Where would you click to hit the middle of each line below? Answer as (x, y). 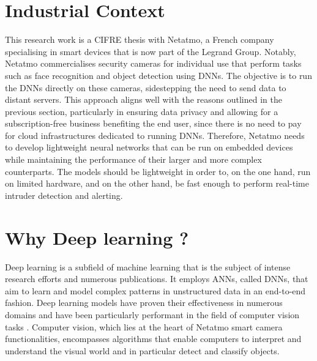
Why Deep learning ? (97, 237)
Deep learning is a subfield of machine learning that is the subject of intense (148, 266)
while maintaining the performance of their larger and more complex (133, 159)
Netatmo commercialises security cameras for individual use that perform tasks (153, 63)
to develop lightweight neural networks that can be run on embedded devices (149, 147)
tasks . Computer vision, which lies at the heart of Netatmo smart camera (144, 326)
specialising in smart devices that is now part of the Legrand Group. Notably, (151, 51)
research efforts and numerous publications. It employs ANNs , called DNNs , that (157, 279)
